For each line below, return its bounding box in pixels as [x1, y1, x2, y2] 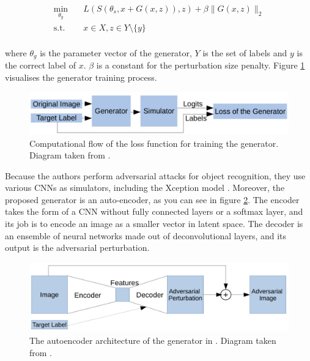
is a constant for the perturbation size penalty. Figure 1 [96, 59, 305, 72]
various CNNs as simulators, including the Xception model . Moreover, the [5, 181, 285, 194]
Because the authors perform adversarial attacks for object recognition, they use [5, 169, 306, 182]
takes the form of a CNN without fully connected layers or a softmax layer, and [5, 205, 303, 218]
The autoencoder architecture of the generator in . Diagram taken [29, 334, 276, 347]
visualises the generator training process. [5, 70, 157, 83]
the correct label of [5, 59, 76, 72]
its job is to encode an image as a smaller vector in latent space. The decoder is [5, 217, 303, 230]
